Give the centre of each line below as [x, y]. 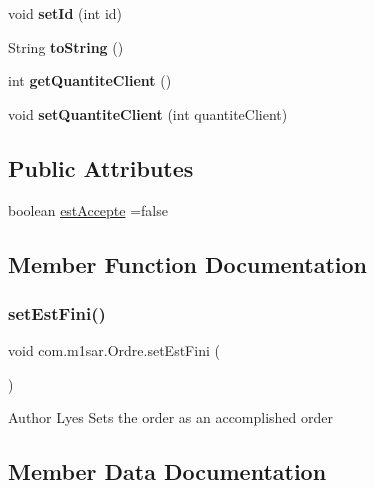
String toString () [66, 46]
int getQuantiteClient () [90, 80]
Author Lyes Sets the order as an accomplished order [171, 417]
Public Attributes [101, 167]
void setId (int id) [65, 13]
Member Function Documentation [188, 263]
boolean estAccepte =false [88, 209]
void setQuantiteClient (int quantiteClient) [148, 113]
